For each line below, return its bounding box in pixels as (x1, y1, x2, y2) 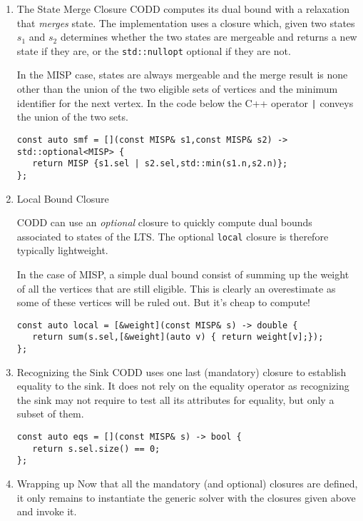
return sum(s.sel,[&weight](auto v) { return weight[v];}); (32, 332, 324, 343)
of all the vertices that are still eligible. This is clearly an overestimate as (16, 280, 336, 295)
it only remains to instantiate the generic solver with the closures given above (16, 490, 356, 505)
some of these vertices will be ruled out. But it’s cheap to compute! (16, 295, 310, 310)
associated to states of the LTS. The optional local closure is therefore (16, 228, 329, 243)
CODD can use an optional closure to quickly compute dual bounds (16, 215, 312, 230)
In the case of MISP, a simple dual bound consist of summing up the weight (16, 266, 349, 281)
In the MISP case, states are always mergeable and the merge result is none (16, 67, 348, 82)
